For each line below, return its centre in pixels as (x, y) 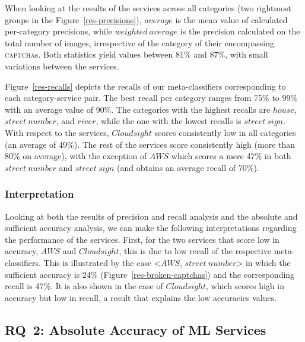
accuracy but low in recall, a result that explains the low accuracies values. (141, 297)
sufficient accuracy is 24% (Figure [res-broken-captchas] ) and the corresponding (150, 274)
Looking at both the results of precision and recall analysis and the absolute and (151, 216)
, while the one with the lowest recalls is (169, 121)
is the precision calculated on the (240, 31)
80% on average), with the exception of (76, 156)
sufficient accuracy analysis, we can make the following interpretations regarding (151, 228)
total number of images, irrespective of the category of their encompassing (139, 42)
